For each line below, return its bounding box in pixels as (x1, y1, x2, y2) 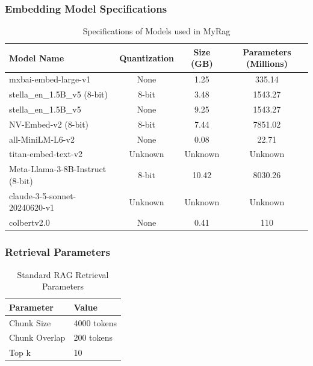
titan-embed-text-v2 (9, 147, 83, 160)
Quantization (119, 51, 174, 64)
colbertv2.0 (9, 216, 50, 229)
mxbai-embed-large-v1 (9, 73, 91, 85)
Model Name (9, 51, 64, 64)
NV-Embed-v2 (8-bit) (9, 117, 89, 130)
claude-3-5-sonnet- (9, 189, 76, 202)
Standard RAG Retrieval (17, 268, 109, 281)
